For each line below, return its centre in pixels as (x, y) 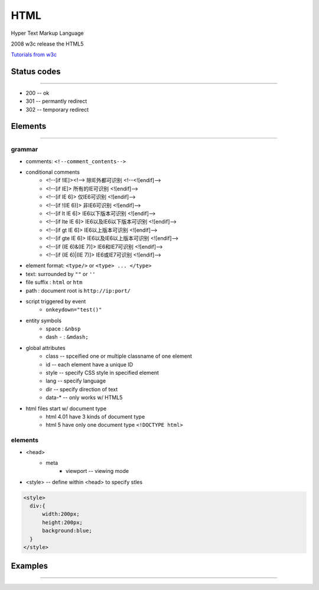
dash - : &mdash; (67, 337)
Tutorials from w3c (34, 55)
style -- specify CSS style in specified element (102, 373)
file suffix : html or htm (54, 282)
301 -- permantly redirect (56, 101)
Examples (30, 566)
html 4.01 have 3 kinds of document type (95, 416)
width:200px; (61, 514)
